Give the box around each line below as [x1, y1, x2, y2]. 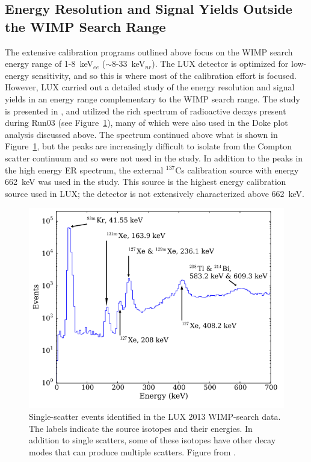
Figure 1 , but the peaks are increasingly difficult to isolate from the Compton [5, 140, 292, 152]
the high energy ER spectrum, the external [5, 163, 164, 176]
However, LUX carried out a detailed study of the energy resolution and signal [5, 81, 295, 93]
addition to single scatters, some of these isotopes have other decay [29, 434, 276, 446]
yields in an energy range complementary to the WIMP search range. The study [5, 92, 301, 105]
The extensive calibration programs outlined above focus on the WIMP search [5, 45, 293, 58]
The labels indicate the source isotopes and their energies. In [29, 422, 253, 434]
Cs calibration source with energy [175, 163, 299, 176]
